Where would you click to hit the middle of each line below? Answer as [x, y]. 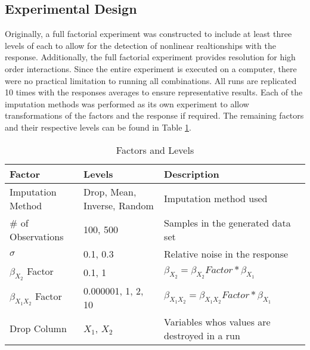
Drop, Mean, [110, 191]
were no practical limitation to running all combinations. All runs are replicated [151, 80]
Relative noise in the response [226, 253]
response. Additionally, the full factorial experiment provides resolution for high [150, 57]
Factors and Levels [155, 150]
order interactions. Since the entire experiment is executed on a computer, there [151, 68]
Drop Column [38, 328]
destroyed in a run [202, 335]
